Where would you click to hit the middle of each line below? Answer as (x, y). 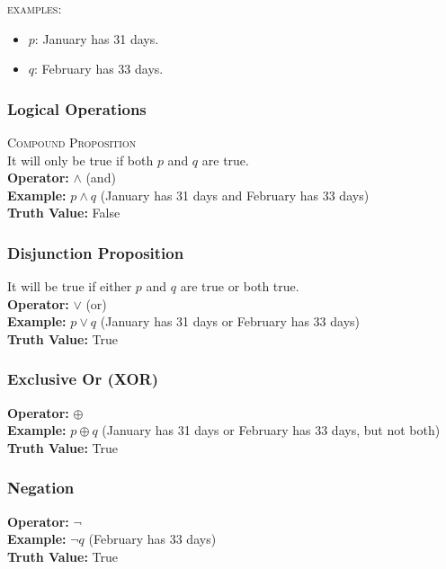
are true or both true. (240, 286)
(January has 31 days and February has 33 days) (235, 195)
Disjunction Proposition (96, 252)
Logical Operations (77, 108)
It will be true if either (70, 286)
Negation (41, 488)
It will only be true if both (80, 160)
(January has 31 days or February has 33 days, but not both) (271, 430)
